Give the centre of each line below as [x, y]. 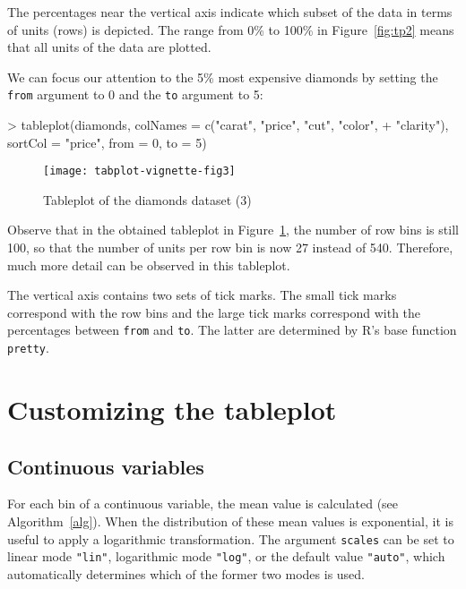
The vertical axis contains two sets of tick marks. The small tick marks [202, 295]
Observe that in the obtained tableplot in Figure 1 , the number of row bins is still [233, 230]
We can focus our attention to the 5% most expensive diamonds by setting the [223, 77]
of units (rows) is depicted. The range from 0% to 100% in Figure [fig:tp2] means [231, 29]
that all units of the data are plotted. [109, 47]
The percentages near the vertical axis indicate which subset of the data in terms [230, 12]
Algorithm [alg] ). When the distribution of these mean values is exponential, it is [230, 521]
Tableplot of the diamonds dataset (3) [147, 199]
